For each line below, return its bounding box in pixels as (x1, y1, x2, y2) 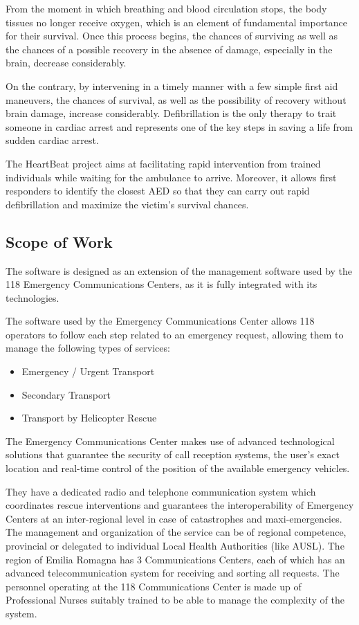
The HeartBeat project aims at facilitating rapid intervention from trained (6, 156, 321, 170)
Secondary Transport (21, 387, 111, 401)
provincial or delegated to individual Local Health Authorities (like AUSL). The (6, 538, 344, 553)
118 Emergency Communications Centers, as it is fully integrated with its (6, 277, 317, 291)
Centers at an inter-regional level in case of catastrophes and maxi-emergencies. (6, 511, 342, 525)
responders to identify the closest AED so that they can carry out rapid (6, 183, 310, 198)
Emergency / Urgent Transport (21, 364, 155, 379)
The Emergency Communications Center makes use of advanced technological (6, 433, 335, 448)
